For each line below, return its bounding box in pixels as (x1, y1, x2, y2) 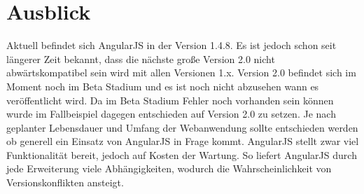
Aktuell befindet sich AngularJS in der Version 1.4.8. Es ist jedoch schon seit (6, 38, 337, 53)
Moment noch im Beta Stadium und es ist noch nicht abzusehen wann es (6, 78, 319, 93)
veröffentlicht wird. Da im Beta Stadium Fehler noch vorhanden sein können (6, 92, 334, 107)
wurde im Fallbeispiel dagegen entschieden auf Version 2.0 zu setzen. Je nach (6, 106, 336, 121)
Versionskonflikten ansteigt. (6, 175, 124, 190)
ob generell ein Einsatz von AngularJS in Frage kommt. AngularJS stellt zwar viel (6, 134, 359, 148)
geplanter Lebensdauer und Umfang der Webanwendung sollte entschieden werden (6, 120, 358, 134)
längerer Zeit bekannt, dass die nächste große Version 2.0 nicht (6, 51, 275, 66)
